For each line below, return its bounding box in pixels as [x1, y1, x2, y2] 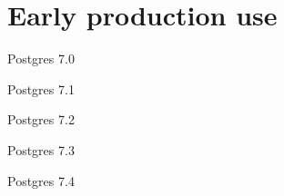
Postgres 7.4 [7, 171, 75, 190]
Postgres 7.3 [7, 140, 75, 159]
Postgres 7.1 [7, 79, 75, 98]
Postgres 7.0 [7, 49, 75, 68]
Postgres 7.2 [7, 110, 75, 129]
